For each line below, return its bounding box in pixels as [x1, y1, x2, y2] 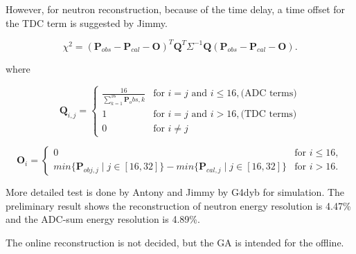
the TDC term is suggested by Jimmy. [6, 15, 168, 30]
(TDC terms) [240, 109, 297, 119]
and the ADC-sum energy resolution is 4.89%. [6, 212, 200, 226]
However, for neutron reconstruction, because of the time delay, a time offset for [6, 2, 346, 16]
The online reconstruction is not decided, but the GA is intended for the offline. [6, 235, 344, 249]
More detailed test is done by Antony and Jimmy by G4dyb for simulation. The [6, 185, 345, 199]
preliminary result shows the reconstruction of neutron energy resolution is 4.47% [6, 198, 351, 212]
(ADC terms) [240, 89, 297, 99]
